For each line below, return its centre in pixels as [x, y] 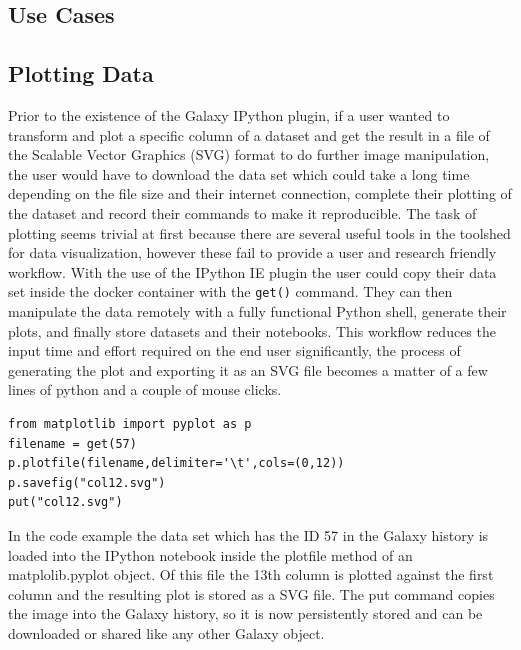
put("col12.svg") [65, 502]
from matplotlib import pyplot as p [130, 423]
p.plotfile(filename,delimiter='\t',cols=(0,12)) [176, 463]
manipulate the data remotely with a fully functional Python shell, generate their [257, 310]
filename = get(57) [72, 443]
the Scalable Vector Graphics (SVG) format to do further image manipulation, [249, 154]
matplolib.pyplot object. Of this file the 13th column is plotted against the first [251, 574]
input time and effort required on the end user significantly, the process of [234, 350]
